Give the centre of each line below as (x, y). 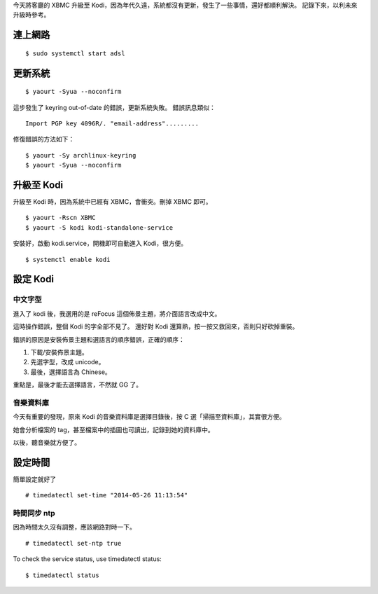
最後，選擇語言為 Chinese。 (71, 372)
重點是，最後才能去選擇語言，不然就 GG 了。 (78, 385)
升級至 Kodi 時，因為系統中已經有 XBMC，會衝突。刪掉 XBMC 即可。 (113, 202)
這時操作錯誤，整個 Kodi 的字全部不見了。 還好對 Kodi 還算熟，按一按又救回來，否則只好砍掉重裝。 (156, 326)
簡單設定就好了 (34, 479)
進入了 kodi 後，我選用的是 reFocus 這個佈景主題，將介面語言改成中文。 (117, 313)
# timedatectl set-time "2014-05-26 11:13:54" (107, 495)
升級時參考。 (31, 15)
